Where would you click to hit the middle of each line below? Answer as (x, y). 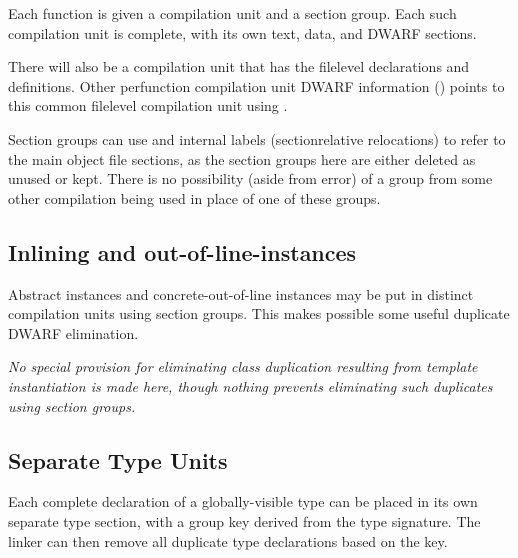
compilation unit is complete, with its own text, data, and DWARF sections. (242, 32)
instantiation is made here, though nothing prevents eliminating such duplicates (250, 385)
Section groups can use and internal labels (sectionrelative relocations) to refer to (257, 138)
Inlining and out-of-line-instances (182, 251)
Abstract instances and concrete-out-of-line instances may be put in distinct (241, 293)
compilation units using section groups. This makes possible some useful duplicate (259, 313)
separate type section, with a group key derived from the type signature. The (244, 520)
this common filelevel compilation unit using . (148, 105)
